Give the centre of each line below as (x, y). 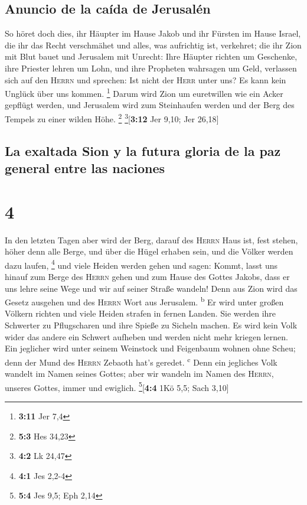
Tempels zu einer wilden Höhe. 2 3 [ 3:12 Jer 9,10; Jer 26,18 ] (112, 118)
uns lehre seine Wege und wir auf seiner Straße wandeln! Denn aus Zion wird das (151, 288)
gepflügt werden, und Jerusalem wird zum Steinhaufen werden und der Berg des (150, 105)
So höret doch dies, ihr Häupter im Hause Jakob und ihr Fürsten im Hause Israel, (153, 33)
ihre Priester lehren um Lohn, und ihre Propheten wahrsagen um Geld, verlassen (151, 68)
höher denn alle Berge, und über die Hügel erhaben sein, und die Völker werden (149, 251)
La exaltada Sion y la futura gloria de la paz (143, 150)
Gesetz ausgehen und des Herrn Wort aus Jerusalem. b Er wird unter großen (144, 301)
